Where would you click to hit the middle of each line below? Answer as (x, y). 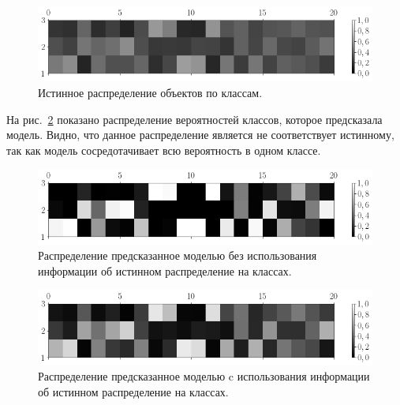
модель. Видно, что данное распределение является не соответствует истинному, (200, 135)
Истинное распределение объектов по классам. (150, 92)
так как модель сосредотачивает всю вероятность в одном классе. (164, 150)
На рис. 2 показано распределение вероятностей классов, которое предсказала (194, 119)
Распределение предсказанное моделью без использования (178, 255)
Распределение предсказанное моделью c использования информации (204, 376)
